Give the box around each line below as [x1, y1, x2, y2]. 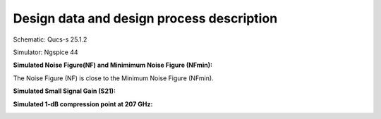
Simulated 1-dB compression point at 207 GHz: [13, 99, 153, 108]
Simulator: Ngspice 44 [13, 48, 78, 56]
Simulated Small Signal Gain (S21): [13, 87, 116, 95]
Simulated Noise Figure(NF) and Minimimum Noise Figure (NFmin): [13, 61, 213, 70]
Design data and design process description [13, 11, 278, 26]
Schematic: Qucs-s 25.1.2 [13, 35, 87, 44]
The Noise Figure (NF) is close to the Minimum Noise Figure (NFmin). [13, 74, 214, 82]
